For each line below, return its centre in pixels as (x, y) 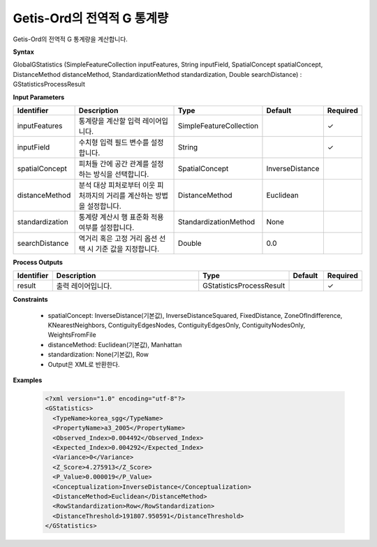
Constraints (30, 300)
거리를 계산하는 (130, 196)
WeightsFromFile (72, 335)
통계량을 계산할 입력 (110, 121)
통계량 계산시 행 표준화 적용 (121, 217)
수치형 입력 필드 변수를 (114, 142)
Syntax (23, 52)
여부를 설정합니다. (106, 227)
